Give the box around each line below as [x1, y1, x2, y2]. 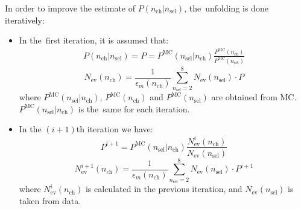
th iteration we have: [76, 123, 153, 135]
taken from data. [19, 194, 81, 207]
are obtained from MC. [211, 91, 297, 103]
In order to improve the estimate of [5, 2, 136, 14]
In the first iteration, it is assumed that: [19, 34, 169, 47]
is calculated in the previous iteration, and [85, 182, 242, 195]
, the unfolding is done [184, 2, 268, 14]
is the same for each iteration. [78, 102, 190, 115]
